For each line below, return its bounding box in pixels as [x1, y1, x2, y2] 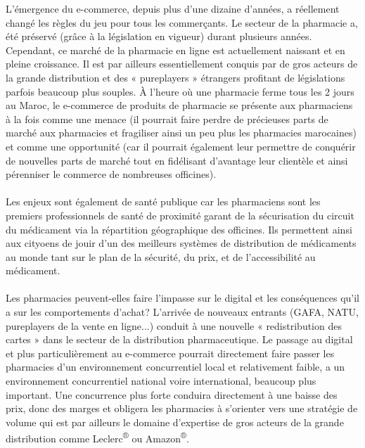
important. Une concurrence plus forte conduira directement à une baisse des [6, 387, 338, 402]
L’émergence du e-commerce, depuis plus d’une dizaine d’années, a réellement [6, 1, 340, 15]
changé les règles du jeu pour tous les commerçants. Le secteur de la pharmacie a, [6, 15, 358, 30]
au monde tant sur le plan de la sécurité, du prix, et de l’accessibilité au [6, 249, 316, 264]
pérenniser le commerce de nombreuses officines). [6, 167, 217, 181]
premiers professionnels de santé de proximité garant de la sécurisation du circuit [6, 207, 354, 222]
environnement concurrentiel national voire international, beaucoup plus [6, 373, 316, 388]
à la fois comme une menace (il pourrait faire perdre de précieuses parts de [6, 111, 328, 126]
